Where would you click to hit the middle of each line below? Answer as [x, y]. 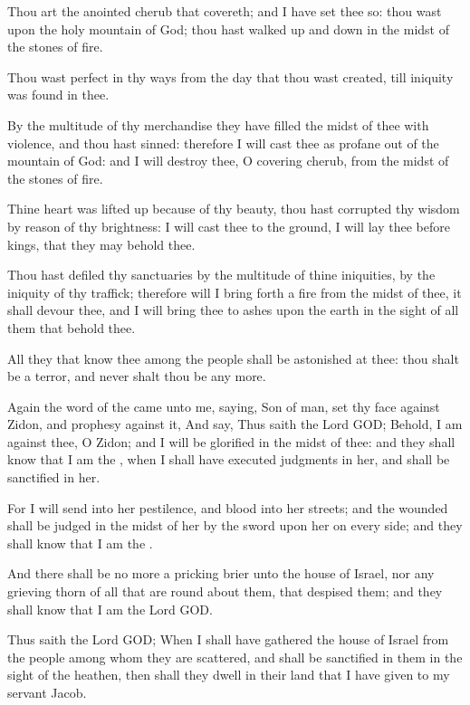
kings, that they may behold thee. [101, 244]
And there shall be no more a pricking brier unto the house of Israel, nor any [221, 573]
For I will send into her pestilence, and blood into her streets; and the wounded [228, 507]
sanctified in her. [54, 477]
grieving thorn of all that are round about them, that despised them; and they [225, 591]
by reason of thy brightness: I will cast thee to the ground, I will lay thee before [229, 226]
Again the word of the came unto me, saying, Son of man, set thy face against [224, 406]
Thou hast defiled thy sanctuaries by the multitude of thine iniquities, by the [221, 275]
